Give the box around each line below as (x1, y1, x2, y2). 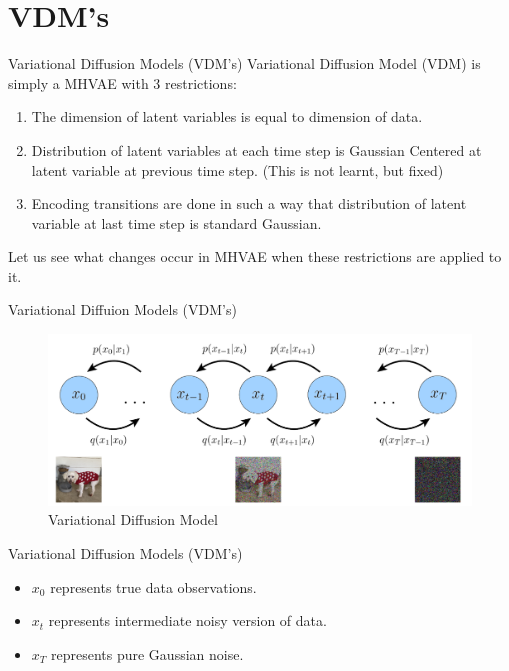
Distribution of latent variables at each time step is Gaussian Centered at (31, 139, 482, 160)
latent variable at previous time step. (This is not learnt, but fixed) (31, 159, 444, 180)
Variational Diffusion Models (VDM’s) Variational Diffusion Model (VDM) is (8, 53, 481, 74)
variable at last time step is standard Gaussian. (31, 212, 322, 233)
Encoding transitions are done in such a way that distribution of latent (31, 193, 467, 214)
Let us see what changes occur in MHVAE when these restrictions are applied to (8, 246, 502, 267)
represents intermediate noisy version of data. (48, 610, 327, 631)
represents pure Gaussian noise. (50, 643, 244, 664)
